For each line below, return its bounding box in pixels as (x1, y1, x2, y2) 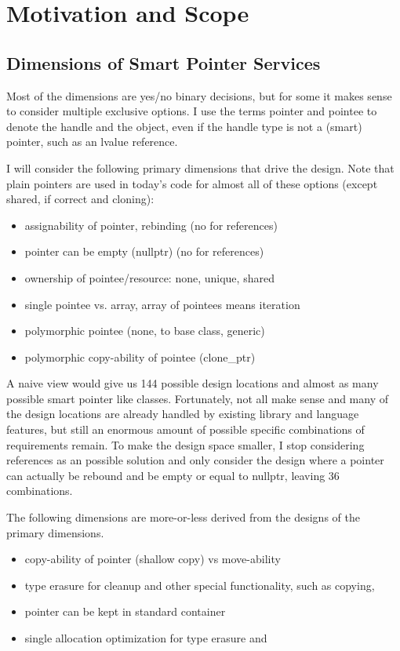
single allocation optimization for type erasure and (24, 630, 267, 646)
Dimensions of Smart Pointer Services (6, 50, 321, 75)
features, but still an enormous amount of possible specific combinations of (6, 421, 365, 438)
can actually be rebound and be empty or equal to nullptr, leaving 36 (6, 467, 340, 483)
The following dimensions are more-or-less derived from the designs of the (6, 509, 360, 526)
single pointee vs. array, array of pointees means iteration (24, 296, 300, 312)
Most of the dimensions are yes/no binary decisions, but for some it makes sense (6, 87, 392, 104)
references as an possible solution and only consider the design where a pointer (6, 452, 384, 468)
